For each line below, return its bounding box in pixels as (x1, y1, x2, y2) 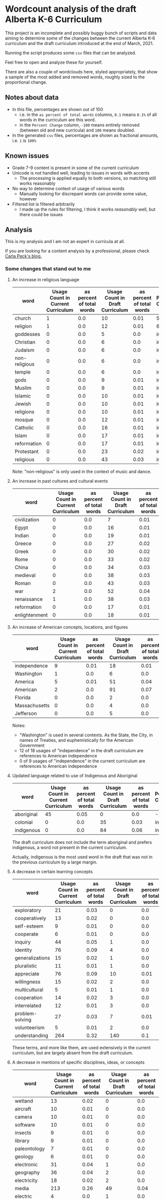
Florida (14, 694, 31, 701)
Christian (14, 338, 36, 345)
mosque (14, 416, 34, 423)
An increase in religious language (12, 276, 80, 282)
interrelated (14, 1002, 41, 1009)
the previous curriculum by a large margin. (12, 859, 98, 865)
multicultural (14, 986, 43, 993)
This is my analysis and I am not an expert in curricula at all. (5, 239, 125, 244)
